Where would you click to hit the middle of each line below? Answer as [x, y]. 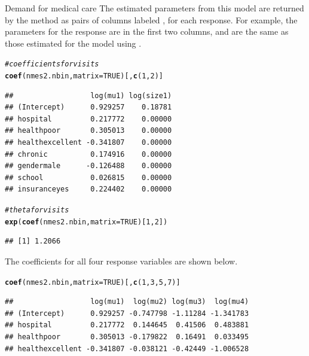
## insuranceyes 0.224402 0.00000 [88, 189]
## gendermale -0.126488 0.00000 [88, 166]
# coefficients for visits [52, 64]
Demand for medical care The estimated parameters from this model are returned [154, 8]
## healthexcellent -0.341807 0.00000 [88, 143]
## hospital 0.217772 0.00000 [88, 119]
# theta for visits [37, 210]
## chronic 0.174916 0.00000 [88, 154]
